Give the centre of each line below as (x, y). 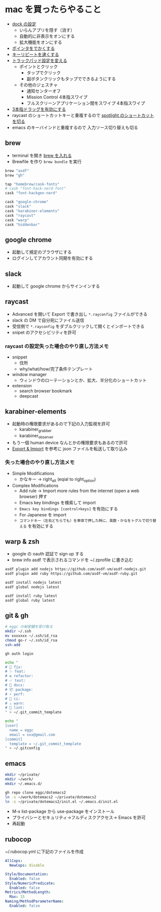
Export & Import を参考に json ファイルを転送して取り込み (70, 449)
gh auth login (19, 654)
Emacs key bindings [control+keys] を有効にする (68, 509)
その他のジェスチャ (39, 85)
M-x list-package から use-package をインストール (63, 812)
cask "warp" (17, 220)
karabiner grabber (35, 430)
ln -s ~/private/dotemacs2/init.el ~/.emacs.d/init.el (62, 801)
